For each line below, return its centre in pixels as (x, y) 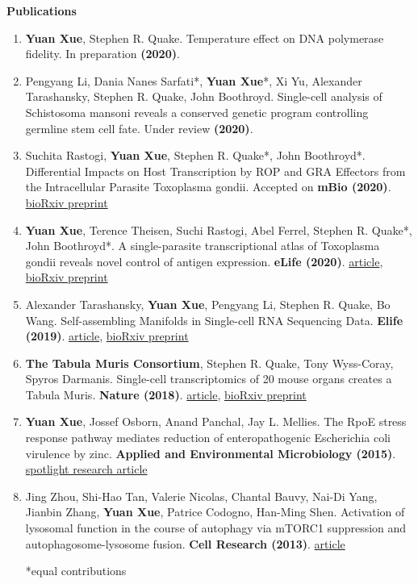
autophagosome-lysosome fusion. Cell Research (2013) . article (185, 543)
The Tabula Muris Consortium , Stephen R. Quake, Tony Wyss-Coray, (209, 363)
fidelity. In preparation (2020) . (102, 54)
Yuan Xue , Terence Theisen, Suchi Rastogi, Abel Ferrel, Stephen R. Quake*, (219, 229)
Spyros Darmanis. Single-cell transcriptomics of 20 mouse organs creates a (209, 379)
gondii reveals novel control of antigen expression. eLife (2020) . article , (204, 261)
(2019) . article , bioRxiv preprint (107, 336)
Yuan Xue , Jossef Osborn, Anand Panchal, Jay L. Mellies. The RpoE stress (216, 421)
